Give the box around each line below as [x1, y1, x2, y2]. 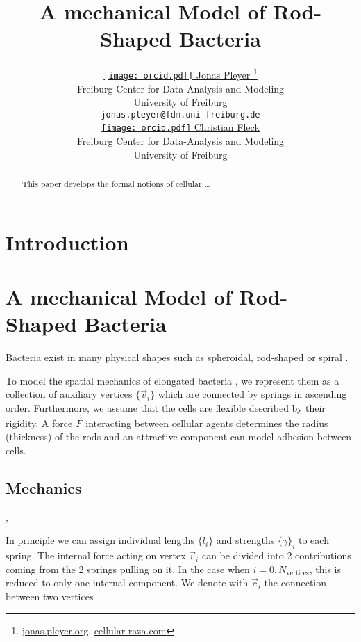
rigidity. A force [6, 415, 73, 430]
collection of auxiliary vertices [6, 387, 133, 401]
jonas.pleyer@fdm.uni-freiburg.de [101, 109, 260, 120]
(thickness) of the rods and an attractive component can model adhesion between [6, 429, 352, 444]
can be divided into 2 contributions [201, 548, 351, 563]
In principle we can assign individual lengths [6, 533, 195, 547]
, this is [309, 561, 342, 576]
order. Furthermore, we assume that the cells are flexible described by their [6, 401, 326, 415]
